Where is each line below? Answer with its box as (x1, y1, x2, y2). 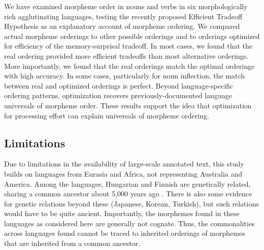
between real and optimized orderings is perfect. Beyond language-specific (4, 80, 234, 91)
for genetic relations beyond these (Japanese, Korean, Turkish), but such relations (4, 198, 259, 209)
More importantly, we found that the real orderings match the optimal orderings (4, 60, 254, 71)
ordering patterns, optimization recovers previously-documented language (4, 90, 232, 101)
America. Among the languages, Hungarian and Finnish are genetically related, (4, 178, 251, 189)
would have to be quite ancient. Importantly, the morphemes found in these (4, 208, 240, 219)
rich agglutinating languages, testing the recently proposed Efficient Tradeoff (4, 11, 243, 21)
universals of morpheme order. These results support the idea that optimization (4, 100, 252, 110)
